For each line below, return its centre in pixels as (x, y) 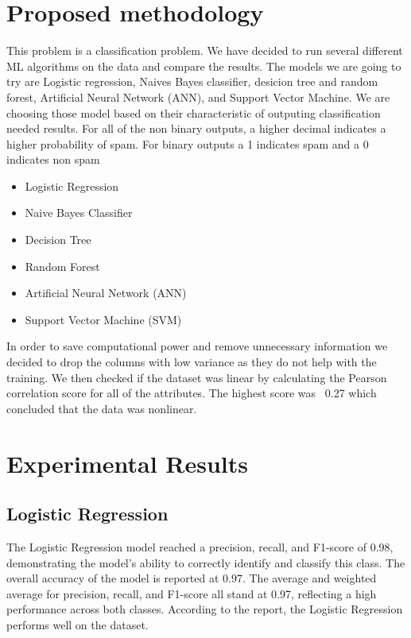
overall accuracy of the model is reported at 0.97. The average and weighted (192, 578)
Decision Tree (58, 240)
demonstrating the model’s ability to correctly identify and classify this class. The (206, 562)
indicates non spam (53, 159)
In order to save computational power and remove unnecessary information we (197, 346)
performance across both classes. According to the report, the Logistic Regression (205, 609)
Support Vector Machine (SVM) (103, 319)
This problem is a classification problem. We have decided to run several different (205, 50)
